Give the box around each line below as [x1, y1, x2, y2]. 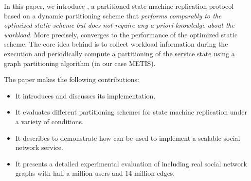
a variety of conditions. [15, 116, 84, 126]
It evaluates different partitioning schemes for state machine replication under [15, 107, 247, 117]
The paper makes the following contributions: [4, 74, 139, 84]
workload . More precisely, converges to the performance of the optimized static [4, 29, 238, 39]
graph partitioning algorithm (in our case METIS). [4, 58, 156, 68]
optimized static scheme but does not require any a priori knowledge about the [4, 20, 235, 30]
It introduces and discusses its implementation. [15, 90, 156, 100]
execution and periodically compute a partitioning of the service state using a [4, 48, 235, 58]
